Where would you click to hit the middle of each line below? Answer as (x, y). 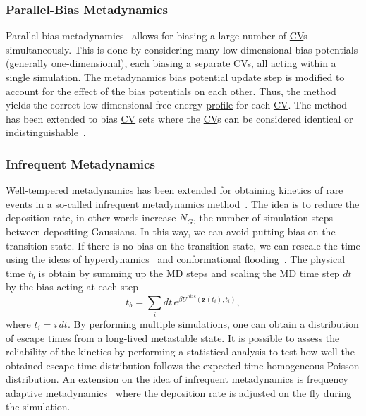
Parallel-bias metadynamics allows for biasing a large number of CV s (157, 36)
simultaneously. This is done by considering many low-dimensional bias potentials (182, 49)
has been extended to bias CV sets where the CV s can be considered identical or (179, 118)
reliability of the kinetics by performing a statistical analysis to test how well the (180, 351)
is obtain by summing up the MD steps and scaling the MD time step (189, 273)
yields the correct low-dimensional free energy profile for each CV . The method (177, 105)
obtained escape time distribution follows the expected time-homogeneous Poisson (183, 365)
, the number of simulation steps (263, 218)
